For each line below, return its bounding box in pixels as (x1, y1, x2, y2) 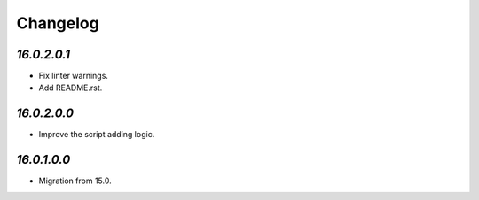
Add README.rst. (38, 82, 103, 93)
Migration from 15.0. (38, 175, 112, 186)
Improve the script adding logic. (38, 129, 155, 140)
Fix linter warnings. (38, 71, 108, 81)
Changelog (16, 13, 99, 33)
